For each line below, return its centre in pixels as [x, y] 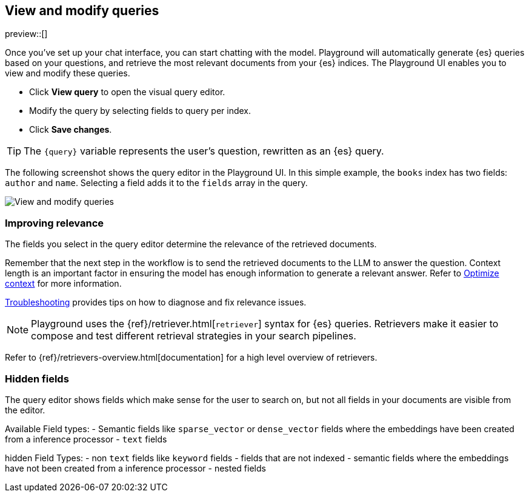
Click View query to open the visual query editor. [127, 92]
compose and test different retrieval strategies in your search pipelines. [194, 336]
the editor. [25, 410]
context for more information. [63, 284]
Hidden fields [37, 379]
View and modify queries [82, 11]
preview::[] [26, 34]
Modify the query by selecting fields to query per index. [140, 111]
